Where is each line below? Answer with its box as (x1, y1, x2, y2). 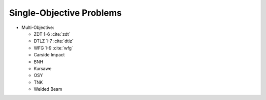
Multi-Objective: (21, 25, 54, 30)
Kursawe (33, 65, 52, 71)
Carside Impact (33, 52, 65, 58)
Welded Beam (33, 86, 63, 92)
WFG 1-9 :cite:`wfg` (33, 45, 73, 51)
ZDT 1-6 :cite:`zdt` (33, 31, 71, 37)
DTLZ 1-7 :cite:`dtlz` (33, 38, 74, 44)
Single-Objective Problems (9, 7, 122, 18)
